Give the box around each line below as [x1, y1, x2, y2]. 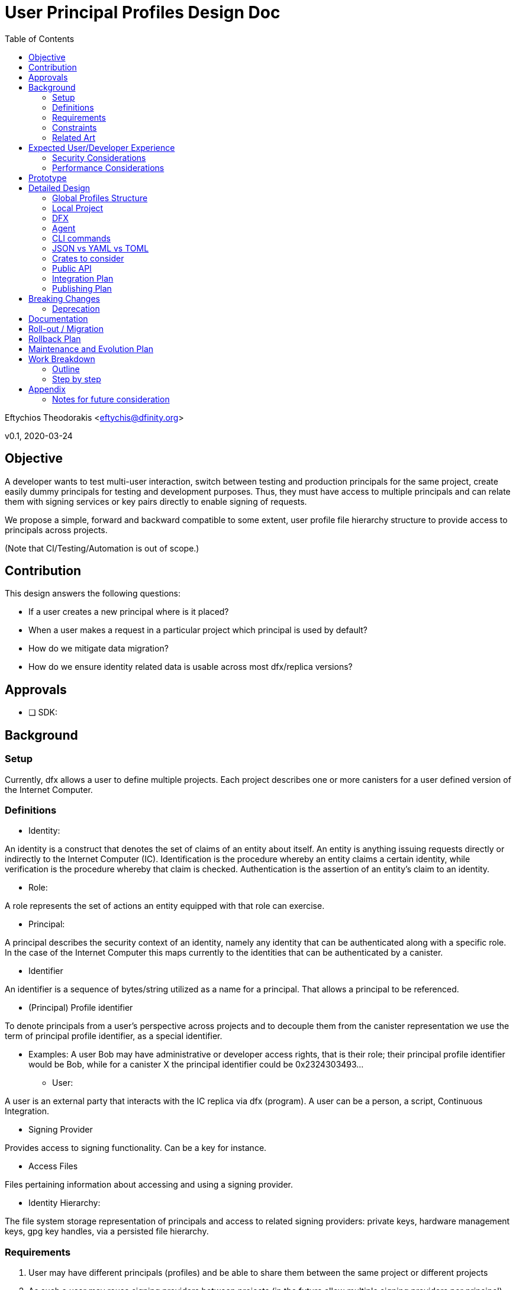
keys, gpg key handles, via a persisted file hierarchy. [5, 1226, 209, 1237]
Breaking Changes [28, 293, 101, 304]
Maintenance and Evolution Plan [28, 343, 154, 354]
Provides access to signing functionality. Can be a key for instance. [5, 1143, 267, 1153]
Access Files [28, 1161, 78, 1172]
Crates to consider [52, 253, 124, 263]
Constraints [52, 122, 97, 133]
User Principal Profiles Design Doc [5, 2, 280, 22]
